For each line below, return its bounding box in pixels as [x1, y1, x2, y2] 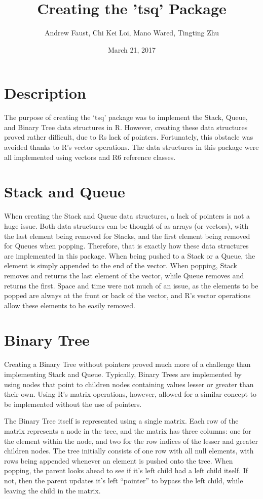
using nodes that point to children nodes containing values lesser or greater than [4, 379, 254, 389]
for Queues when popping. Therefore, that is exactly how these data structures [4, 240, 249, 251]
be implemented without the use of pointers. [4, 398, 142, 409]
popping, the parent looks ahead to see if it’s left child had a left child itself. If [4, 465, 248, 476]
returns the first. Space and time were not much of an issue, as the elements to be [4, 280, 258, 290]
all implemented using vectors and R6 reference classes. [4, 151, 176, 162]
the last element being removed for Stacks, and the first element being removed [4, 230, 250, 241]
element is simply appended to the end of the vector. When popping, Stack [4, 260, 237, 271]
